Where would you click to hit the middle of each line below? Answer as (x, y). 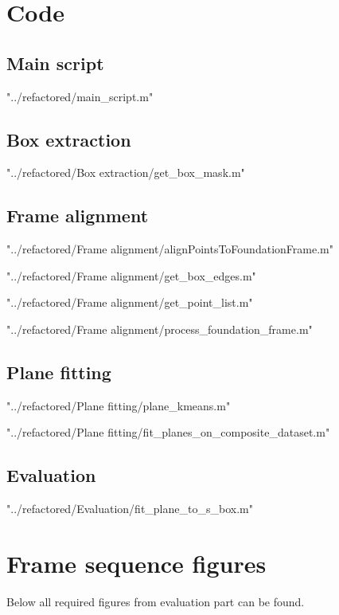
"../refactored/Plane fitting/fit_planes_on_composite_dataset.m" (168, 432)
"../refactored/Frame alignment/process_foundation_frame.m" (160, 329)
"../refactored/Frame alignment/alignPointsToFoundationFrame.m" (170, 249)
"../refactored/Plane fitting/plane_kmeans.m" (119, 405)
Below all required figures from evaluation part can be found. (156, 601)
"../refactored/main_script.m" (80, 96)
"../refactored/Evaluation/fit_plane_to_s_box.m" (130, 509)
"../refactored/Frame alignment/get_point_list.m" (130, 302)
